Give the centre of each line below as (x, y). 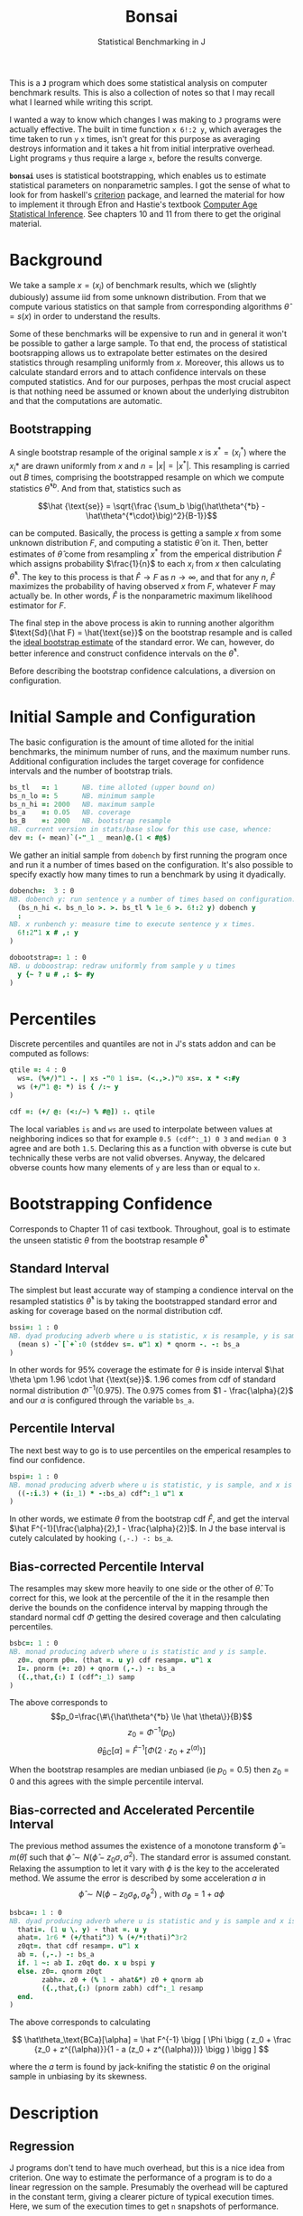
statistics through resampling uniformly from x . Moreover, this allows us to (147, 362)
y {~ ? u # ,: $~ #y (56, 974)
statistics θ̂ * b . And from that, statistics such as (96, 488)
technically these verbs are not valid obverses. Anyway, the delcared (138, 1158)
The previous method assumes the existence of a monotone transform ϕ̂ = (148, 1845)
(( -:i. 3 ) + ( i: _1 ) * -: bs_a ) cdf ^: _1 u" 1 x (101, 1493)
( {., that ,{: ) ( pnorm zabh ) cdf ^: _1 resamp (123, 1988)
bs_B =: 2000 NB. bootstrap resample (90, 821)
